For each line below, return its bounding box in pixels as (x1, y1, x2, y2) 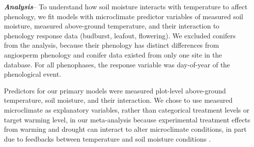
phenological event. (4, 69, 61, 79)
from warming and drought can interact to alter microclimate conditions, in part (4, 124, 247, 134)
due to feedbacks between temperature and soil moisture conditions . (4, 133, 211, 144)
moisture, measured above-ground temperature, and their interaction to (4, 21, 220, 31)
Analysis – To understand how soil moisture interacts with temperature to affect (4, 1, 248, 11)
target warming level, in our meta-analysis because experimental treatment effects (4, 114, 251, 124)
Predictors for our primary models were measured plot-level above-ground (4, 85, 226, 95)
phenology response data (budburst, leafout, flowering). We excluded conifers (4, 30, 236, 40)
